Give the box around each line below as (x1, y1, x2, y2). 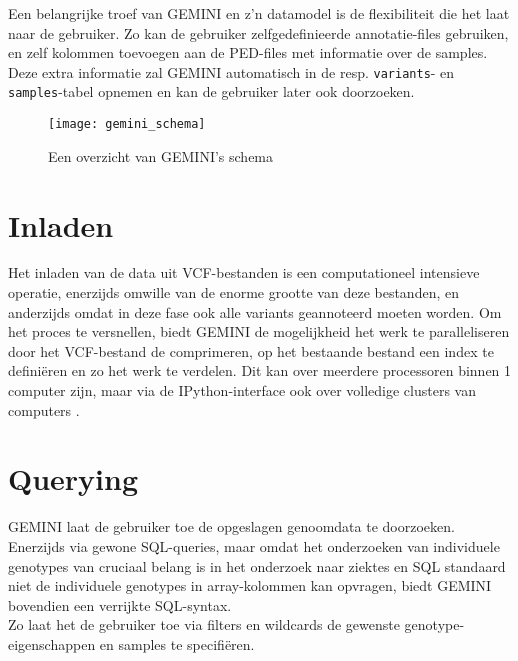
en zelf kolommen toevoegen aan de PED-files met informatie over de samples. (8, 42, 488, 63)
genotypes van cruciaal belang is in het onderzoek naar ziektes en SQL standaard (8, 555, 506, 576)
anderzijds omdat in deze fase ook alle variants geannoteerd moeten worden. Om (8, 301, 502, 322)
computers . (8, 399, 80, 420)
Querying (8, 458, 139, 499)
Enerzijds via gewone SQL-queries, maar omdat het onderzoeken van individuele (8, 535, 500, 556)
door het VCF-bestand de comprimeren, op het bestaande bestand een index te (8, 340, 494, 361)
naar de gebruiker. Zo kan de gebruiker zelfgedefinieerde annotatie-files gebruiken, (8, 22, 509, 43)
